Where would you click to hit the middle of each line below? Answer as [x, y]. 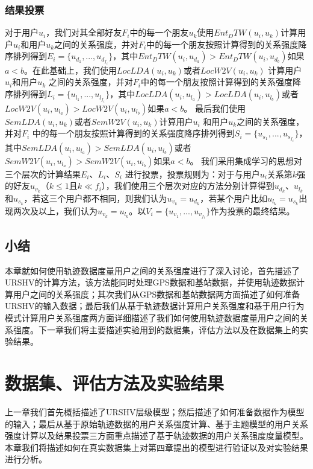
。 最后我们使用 [215, 108]
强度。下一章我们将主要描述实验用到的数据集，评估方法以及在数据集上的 [156, 329]
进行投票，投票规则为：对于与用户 [192, 174]
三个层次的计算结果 [43, 174]
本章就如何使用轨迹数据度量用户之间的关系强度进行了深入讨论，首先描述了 [152, 270]
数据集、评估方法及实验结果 [115, 382]
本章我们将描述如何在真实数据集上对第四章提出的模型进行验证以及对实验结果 [156, 447]
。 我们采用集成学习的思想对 [246, 160]
